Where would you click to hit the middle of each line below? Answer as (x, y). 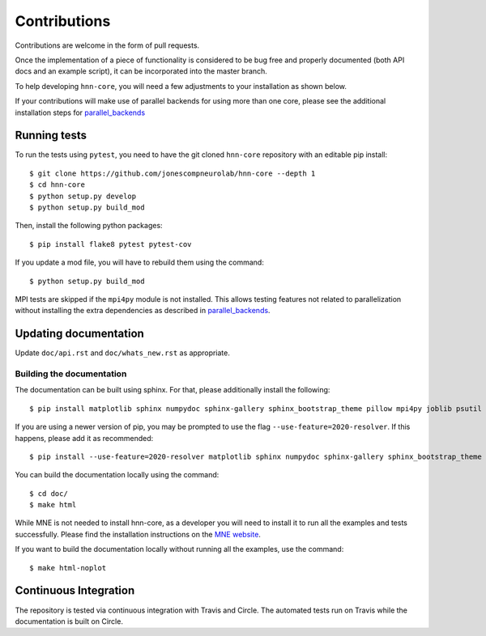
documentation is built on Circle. (69, 621)
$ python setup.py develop (83, 196)
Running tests (51, 136)
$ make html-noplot (68, 568)
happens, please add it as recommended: (84, 438)
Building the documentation (71, 374)
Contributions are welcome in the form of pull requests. (107, 45)
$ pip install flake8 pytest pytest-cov (111, 244)
